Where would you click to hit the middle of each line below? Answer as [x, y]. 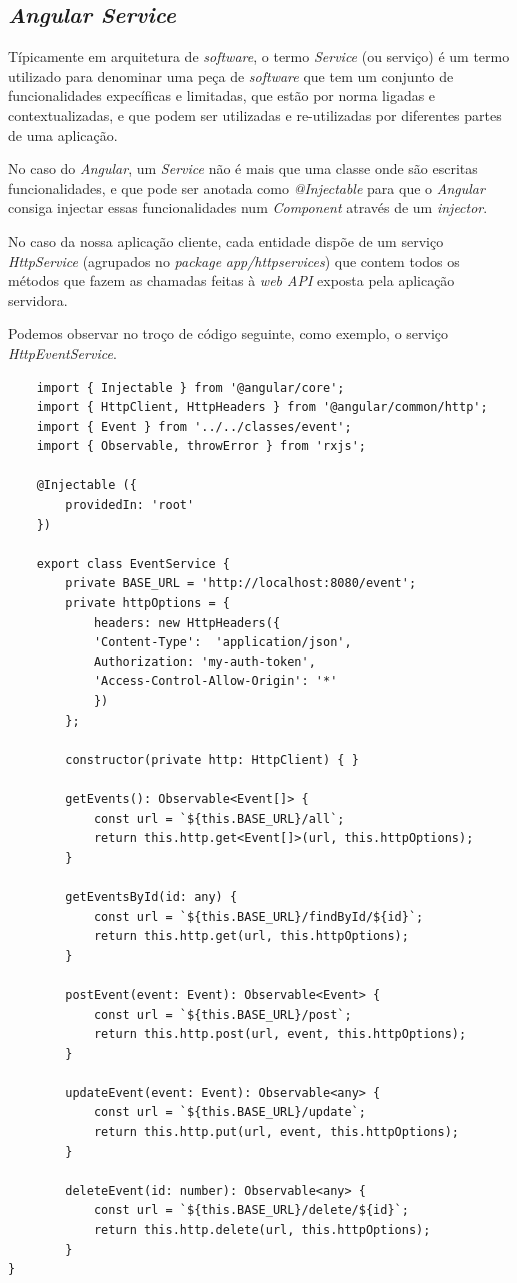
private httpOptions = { [147, 603]
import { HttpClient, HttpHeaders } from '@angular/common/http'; [262, 407]
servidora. [38, 299]
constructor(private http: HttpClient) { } [212, 759]
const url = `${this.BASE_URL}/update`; [229, 1112]
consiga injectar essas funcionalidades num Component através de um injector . [248, 207]
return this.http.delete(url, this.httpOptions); [262, 1230]
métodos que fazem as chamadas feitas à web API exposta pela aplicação [231, 280]
